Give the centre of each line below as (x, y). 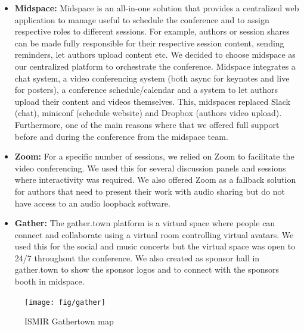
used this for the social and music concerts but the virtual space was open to (155, 246)
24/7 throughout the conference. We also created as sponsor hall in (137, 257)
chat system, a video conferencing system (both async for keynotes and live (152, 78)
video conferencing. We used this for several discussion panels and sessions (150, 168)
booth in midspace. (49, 281)
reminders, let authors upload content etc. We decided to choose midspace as (155, 54)
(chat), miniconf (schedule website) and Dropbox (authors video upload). (148, 113)
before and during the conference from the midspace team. (121, 136)
